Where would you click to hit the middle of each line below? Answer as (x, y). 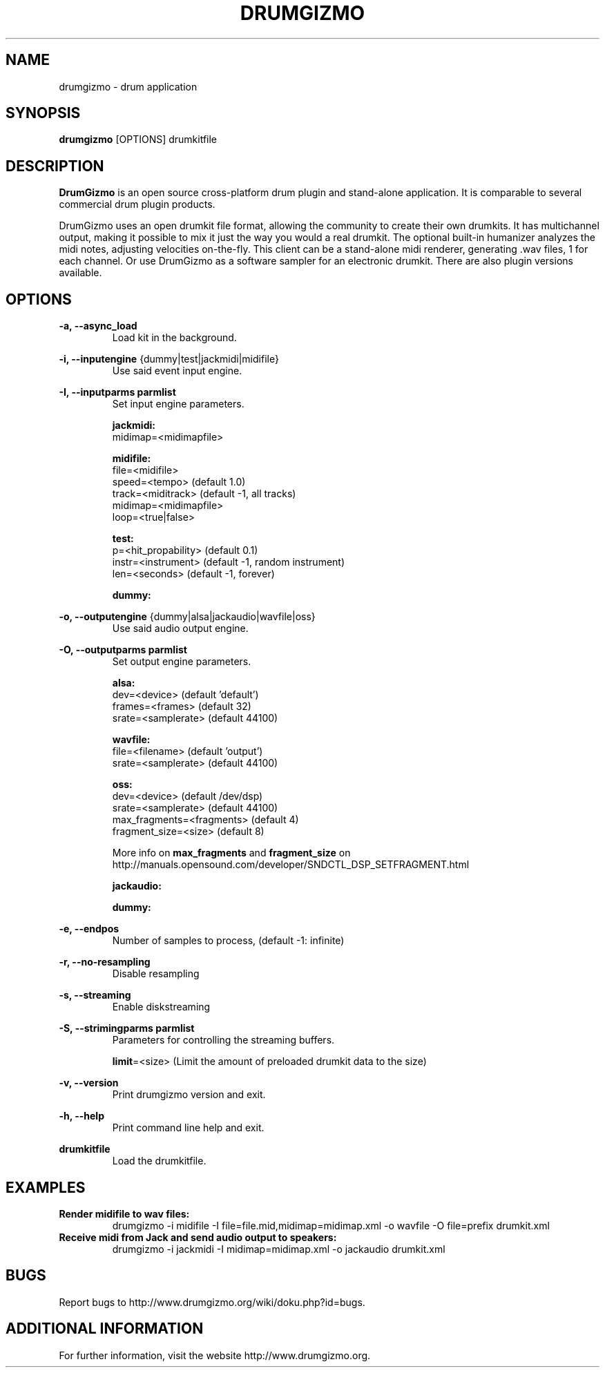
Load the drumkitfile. (159, 1161)
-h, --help (81, 1116)
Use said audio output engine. (180, 628)
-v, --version (89, 1083)
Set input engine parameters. (178, 404)
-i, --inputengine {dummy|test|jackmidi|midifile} (169, 359)
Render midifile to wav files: (124, 1213)
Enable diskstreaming (161, 1007)
